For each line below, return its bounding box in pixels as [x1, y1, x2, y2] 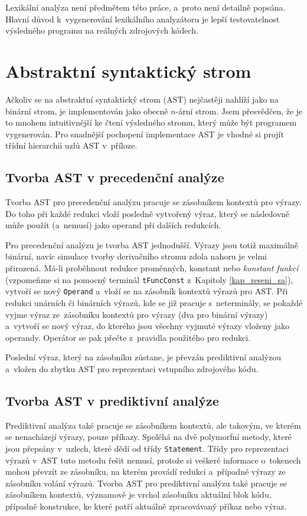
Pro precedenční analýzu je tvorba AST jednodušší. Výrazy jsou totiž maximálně [5, 238, 299, 251]
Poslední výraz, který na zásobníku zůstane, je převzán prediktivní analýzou [5, 351, 281, 363]
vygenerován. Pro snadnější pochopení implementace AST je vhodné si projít [5, 127, 284, 140]
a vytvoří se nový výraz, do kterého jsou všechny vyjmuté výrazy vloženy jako [5, 320, 290, 332]
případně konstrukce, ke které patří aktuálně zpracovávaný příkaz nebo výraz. [5, 499, 287, 512]
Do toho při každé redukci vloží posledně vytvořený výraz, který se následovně [5, 207, 290, 219]
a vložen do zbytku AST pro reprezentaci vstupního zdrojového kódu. [5, 362, 259, 374]
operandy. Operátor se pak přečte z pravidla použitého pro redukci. [5, 331, 250, 343]
